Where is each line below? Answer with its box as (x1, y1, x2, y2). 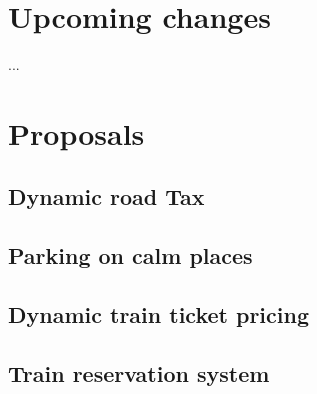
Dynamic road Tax (8, 181, 205, 212)
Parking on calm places (8, 240, 253, 271)
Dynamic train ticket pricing (8, 299, 309, 330)
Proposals (8, 112, 145, 153)
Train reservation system (8, 357, 270, 388)
